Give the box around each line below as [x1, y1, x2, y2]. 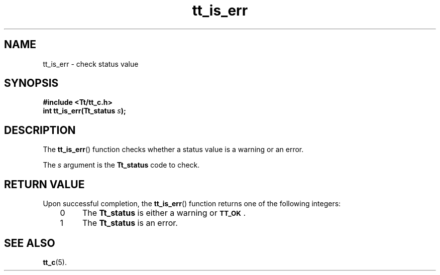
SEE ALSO [4, 236, 55, 249]
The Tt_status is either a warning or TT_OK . [82, 208, 246, 218]
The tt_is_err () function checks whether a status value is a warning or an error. [43, 145, 304, 154]
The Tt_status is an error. [82, 218, 178, 228]
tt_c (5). [43, 257, 67, 266]
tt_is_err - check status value [43, 59, 139, 68]
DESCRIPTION [4, 123, 76, 136]
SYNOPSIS [4, 77, 59, 90]
